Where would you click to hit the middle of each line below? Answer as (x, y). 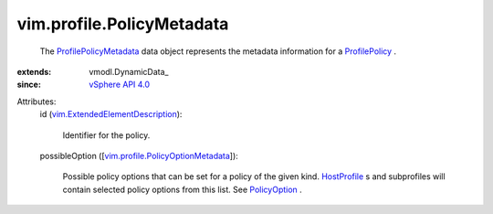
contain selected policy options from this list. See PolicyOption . (183, 189)
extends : (34, 71)
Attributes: (37, 102)
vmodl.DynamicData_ (129, 71)
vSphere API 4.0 (120, 85)
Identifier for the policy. (106, 135)
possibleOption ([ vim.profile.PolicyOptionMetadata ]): (139, 155)
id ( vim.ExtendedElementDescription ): (111, 114)
